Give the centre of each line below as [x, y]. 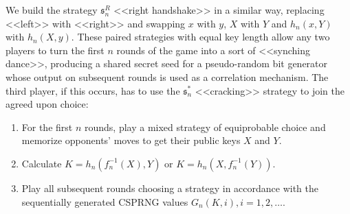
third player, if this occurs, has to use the [93, 90]
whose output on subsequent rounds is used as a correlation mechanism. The [167, 76]
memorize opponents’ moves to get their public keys [131, 140]
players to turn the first [55, 50]
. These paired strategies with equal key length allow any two [200, 37]
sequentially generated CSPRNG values [105, 201]
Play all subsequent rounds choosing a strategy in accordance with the [170, 188]
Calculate [42, 163]
